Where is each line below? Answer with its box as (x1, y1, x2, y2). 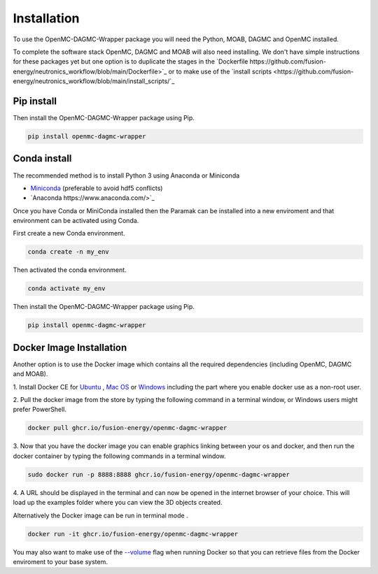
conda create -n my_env (27, 248, 110, 256)
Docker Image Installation (13, 341, 127, 353)
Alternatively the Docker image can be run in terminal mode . (13, 511, 188, 519)
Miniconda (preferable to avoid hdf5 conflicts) (30, 184, 163, 192)
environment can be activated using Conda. (13, 217, 139, 225)
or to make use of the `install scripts (168, 67, 272, 76)
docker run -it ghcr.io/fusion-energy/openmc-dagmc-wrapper (27, 530, 239, 538)
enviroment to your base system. (13, 557, 108, 566)
